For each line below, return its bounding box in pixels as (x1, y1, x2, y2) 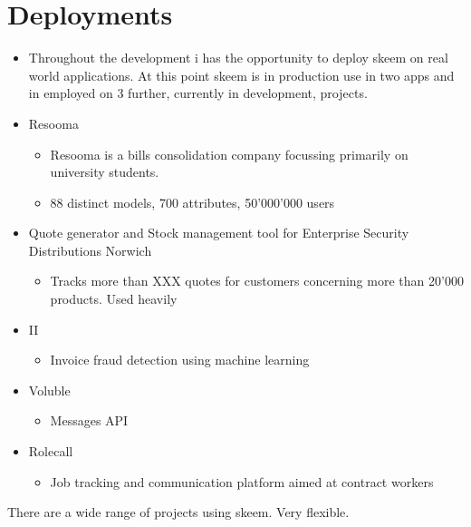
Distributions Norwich (28, 240, 152, 259)
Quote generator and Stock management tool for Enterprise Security (28, 223, 409, 242)
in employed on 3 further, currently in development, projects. (28, 83, 368, 102)
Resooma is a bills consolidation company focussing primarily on (50, 144, 409, 163)
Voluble (28, 380, 71, 399)
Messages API (50, 411, 129, 430)
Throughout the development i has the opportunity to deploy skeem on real (28, 48, 448, 67)
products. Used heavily (50, 289, 178, 308)
